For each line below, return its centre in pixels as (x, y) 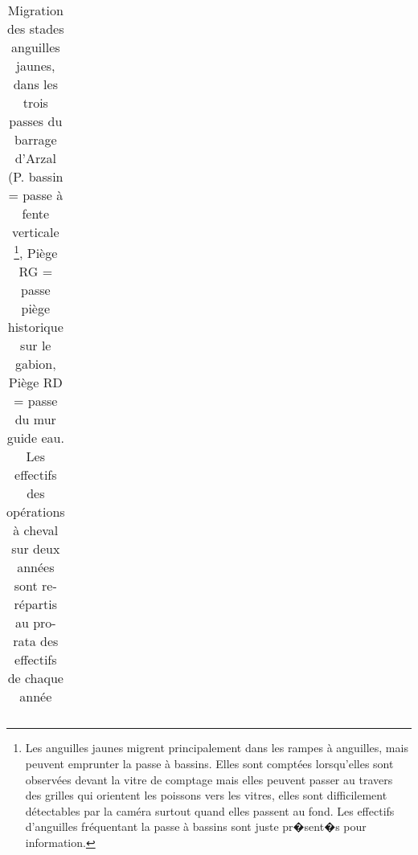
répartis (36, 604)
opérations (36, 512)
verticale (35, 232)
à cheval (36, 530)
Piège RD (35, 382)
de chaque (35, 678)
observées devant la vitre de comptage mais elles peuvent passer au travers (209, 779)
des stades (36, 29)
